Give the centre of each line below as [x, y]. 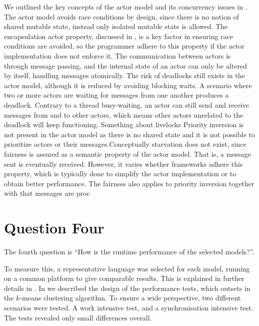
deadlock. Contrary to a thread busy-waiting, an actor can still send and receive [127, 104]
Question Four [54, 228]
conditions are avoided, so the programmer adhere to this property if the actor [124, 46]
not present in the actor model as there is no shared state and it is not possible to [130, 134]
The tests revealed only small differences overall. [78, 317]
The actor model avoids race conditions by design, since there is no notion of [121, 16]
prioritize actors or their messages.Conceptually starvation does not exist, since [125, 144]
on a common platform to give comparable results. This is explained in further [124, 278]
